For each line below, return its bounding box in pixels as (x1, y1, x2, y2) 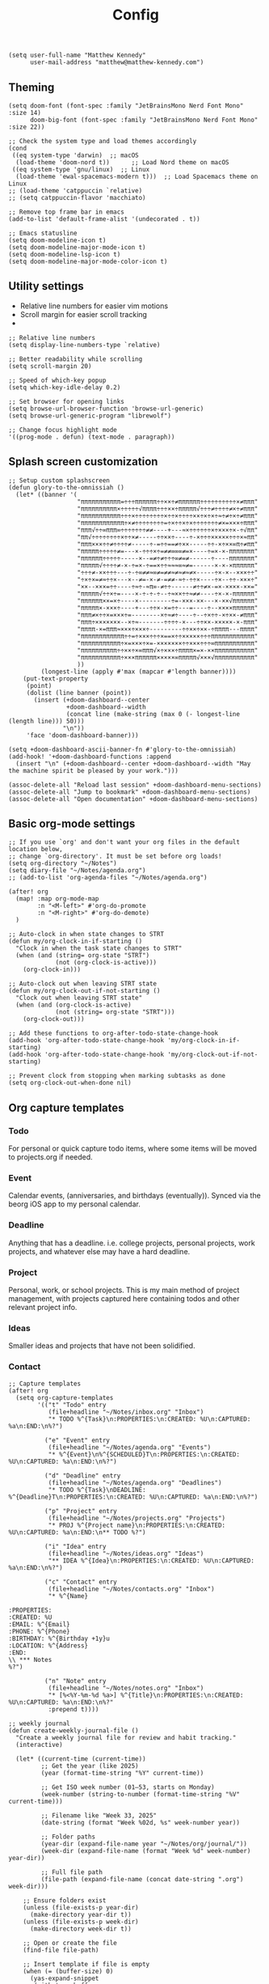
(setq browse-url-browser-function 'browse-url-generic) (8, 405, 204, 413)
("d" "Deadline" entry (44, 1471, 121, 1480)
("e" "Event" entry (44, 1436, 111, 1444)
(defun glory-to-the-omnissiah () (8, 483, 125, 491)
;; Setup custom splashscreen (8, 476, 111, 485)
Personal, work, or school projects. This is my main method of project (8, 1285, 240, 1295)
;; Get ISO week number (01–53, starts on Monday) (40, 1783, 216, 1791)
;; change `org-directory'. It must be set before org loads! (8, 852, 222, 861)
